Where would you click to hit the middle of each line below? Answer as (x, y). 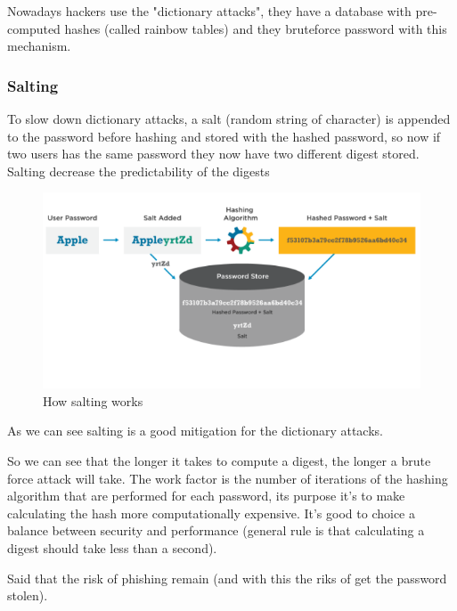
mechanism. (39, 46)
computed (34, 28)
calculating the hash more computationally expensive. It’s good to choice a (211, 513)
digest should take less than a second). (112, 547)
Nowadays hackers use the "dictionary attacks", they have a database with (209, 11)
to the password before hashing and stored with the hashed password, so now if (224, 136)
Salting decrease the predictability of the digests (139, 171)
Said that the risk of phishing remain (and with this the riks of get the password (227, 578)
